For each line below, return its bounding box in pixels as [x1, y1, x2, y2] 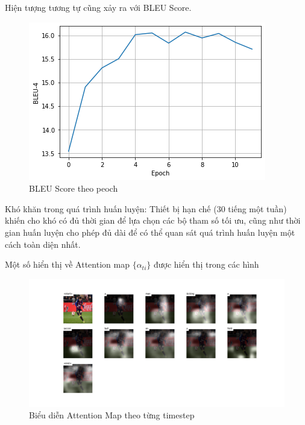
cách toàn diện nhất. [5, 238, 81, 250]
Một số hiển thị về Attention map [5, 258, 130, 271]
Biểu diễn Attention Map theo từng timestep [29, 409, 195, 421]
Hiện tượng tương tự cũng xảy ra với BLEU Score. [5, 1, 192, 13]
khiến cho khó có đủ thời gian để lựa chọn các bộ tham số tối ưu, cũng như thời [5, 214, 301, 227]
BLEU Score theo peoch [29, 182, 118, 195]
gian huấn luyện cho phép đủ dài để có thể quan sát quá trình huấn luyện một [5, 225, 295, 238]
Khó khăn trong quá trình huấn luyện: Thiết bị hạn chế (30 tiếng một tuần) [5, 202, 287, 215]
